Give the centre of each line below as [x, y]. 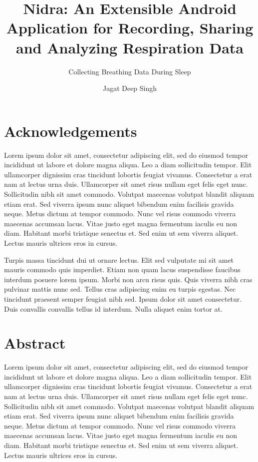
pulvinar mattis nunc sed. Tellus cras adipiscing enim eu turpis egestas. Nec [120, 289]
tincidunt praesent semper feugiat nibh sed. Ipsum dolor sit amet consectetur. [123, 298]
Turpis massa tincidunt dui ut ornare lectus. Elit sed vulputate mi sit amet [119, 259]
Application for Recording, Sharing [130, 28]
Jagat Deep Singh [130, 88]
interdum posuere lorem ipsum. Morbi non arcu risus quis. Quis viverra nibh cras [128, 279]
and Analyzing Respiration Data [130, 47]
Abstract [35, 343]
